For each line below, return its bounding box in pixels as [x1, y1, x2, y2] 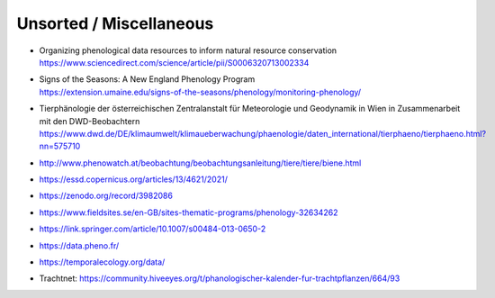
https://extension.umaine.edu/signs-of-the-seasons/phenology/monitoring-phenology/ [39, 86, 362, 97]
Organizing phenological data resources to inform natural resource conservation [39, 45, 337, 56]
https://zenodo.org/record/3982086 [39, 190, 173, 202]
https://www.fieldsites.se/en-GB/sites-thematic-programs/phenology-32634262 [39, 207, 338, 218]
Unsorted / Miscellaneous [16, 14, 214, 33]
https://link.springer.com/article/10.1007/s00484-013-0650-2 [39, 223, 266, 234]
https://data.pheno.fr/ [39, 239, 120, 251]
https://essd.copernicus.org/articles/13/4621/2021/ [39, 174, 229, 185]
